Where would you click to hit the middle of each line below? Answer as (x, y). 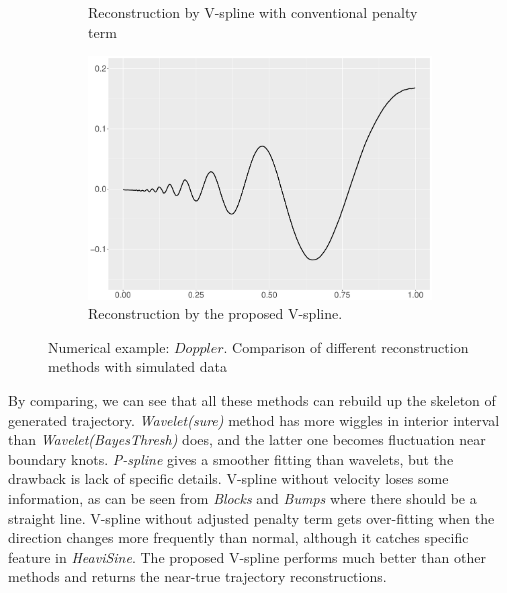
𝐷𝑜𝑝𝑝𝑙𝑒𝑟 (199, 348)
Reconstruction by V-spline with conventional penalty (253, 12)
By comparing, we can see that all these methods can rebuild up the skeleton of (252, 400)
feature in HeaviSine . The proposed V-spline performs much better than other (247, 556)
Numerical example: (109, 346)
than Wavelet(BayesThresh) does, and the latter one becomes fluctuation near (247, 439)
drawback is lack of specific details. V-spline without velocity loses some (228, 478)
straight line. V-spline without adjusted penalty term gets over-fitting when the (251, 517)
